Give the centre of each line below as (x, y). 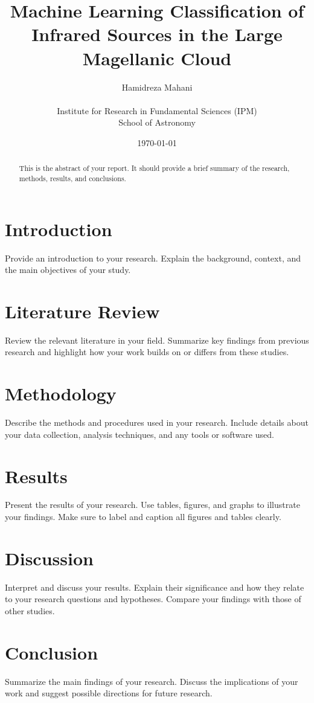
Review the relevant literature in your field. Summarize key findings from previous (157, 340)
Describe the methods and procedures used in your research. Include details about (157, 422)
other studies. (30, 610)
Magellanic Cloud (157, 58)
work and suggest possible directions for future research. (109, 693)
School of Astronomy (157, 122)
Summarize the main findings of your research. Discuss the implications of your (152, 681)
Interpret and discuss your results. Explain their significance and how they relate (155, 587)
